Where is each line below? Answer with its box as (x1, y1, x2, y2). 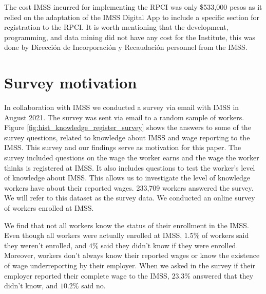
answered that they (193, 270, 254, 281)
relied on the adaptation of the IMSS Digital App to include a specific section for (4, 11, 260, 22)
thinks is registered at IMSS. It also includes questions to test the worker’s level (4, 162, 255, 173)
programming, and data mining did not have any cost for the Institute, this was (4, 31, 255, 42)
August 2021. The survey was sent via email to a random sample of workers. (4, 112, 244, 122)
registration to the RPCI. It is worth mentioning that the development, (4, 22, 229, 32)
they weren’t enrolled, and (4, 240, 87, 250)
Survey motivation (4, 72, 137, 93)
